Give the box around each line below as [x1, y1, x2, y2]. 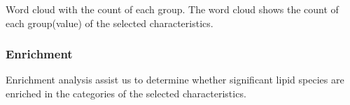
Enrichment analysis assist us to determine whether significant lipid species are [6, 72, 344, 87]
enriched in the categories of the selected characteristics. [6, 86, 246, 100]
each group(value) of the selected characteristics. [6, 15, 213, 30]
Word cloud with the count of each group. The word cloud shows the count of [6, 2, 339, 16]
